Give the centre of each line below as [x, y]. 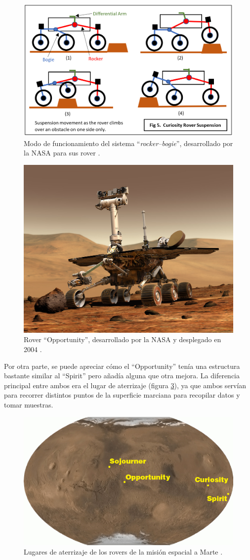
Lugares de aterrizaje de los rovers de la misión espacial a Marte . [123, 552]
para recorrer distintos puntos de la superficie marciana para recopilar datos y [122, 395]
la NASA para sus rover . [62, 153]
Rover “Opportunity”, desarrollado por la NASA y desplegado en [123, 339]
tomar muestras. [29, 404]
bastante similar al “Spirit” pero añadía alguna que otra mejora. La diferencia [122, 376]
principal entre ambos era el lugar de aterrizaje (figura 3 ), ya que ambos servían [125, 385]
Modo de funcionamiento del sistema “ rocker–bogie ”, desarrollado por [128, 143]
